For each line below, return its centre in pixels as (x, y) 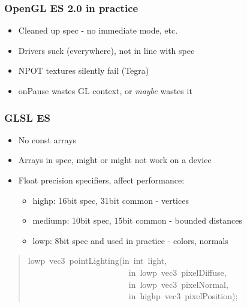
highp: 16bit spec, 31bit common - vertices (111, 200)
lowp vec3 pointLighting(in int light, (97, 261)
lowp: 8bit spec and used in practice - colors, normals (130, 240)
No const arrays (47, 139)
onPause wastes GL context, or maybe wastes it (105, 91)
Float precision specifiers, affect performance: (101, 180)
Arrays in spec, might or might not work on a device (115, 160)
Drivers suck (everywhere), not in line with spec (106, 50)
